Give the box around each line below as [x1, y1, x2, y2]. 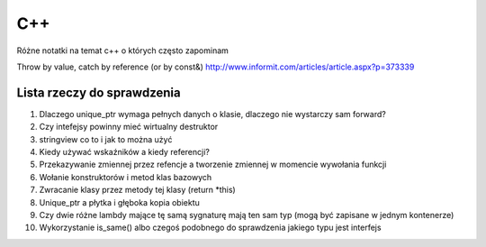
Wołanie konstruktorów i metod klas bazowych [39, 171, 212, 182]
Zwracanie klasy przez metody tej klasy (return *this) [39, 185, 236, 196]
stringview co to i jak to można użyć [39, 133, 173, 144]
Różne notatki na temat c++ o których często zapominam [16, 45, 229, 56]
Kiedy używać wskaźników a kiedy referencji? [39, 147, 211, 158]
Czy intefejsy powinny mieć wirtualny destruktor [39, 122, 219, 133]
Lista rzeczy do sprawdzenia [16, 85, 181, 100]
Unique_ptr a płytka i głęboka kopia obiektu [39, 197, 200, 207]
